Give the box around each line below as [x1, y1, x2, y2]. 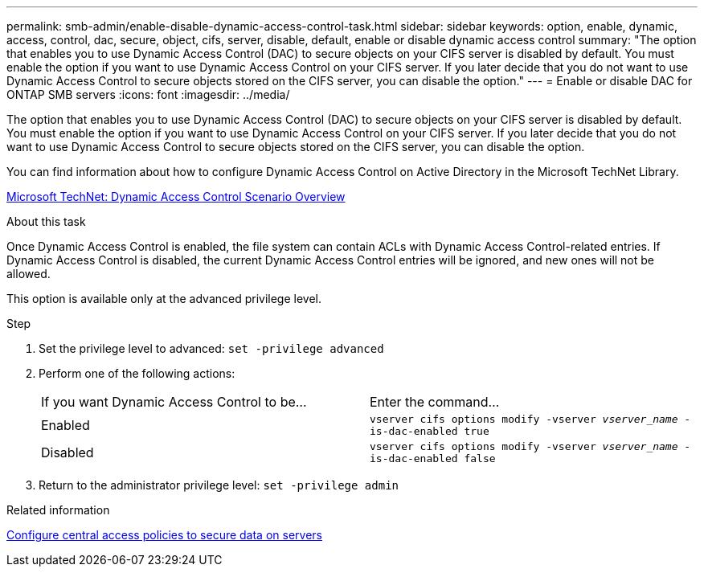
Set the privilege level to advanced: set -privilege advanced [39, 342, 384, 355]
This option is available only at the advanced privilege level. [6, 292, 322, 305]
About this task [6, 215, 86, 228]
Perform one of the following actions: [39, 366, 235, 380]
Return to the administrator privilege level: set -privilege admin [39, 478, 399, 492]
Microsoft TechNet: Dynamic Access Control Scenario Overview [6, 190, 346, 203]
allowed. [6, 267, 51, 280]
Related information [6, 503, 110, 517]
